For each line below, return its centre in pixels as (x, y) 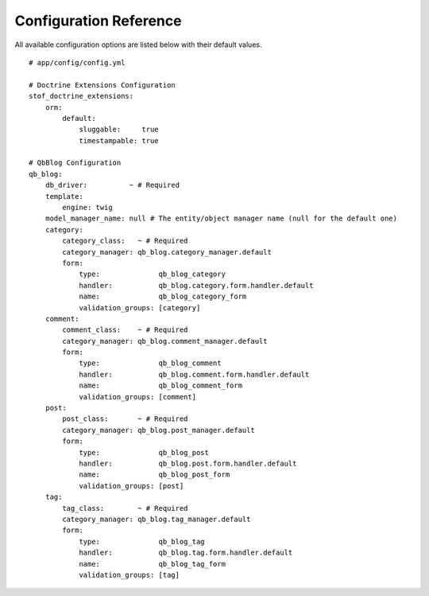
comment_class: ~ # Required (125, 330)
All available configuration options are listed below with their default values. (138, 45)
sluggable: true (119, 130)
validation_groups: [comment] (138, 397)
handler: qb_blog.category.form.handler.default (196, 285)
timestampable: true (119, 140)
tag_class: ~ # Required (125, 508)
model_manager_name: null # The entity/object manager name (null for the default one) (221, 218)
